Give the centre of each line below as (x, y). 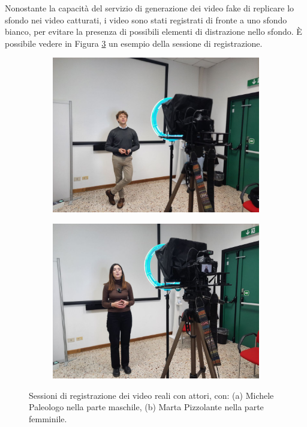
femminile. (48, 418)
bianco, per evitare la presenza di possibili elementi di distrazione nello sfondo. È (153, 31)
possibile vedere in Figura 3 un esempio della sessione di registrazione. (134, 43)
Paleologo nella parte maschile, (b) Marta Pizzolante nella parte (146, 407)
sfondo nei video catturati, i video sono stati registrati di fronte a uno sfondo (146, 19)
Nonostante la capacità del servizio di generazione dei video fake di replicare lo (150, 8)
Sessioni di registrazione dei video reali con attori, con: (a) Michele (151, 395)
